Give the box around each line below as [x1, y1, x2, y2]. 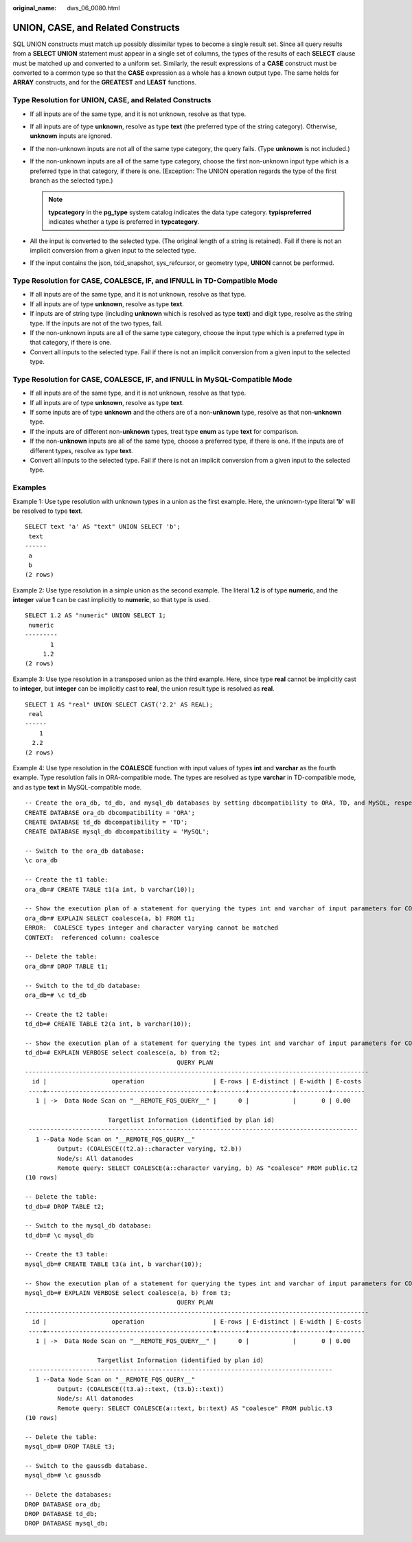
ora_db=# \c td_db [25, 991, 87, 999]
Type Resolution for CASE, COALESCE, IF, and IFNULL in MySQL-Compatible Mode [12, 374, 293, 384]
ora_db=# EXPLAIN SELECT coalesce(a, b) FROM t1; [25, 914, 196, 922]
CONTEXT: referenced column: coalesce [25, 934, 159, 941]
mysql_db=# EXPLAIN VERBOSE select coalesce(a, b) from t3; [25, 1289, 231, 1297]
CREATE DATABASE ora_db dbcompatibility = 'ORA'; [25, 809, 196, 816]
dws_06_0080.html [67, 4, 120, 12]
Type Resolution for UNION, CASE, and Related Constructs [12, 95, 211, 105]
